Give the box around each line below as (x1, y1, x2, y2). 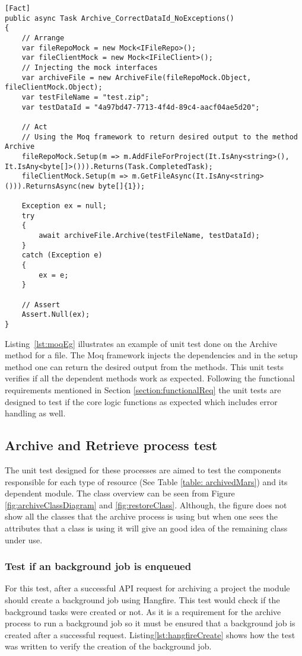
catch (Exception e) (21, 251, 103, 260)
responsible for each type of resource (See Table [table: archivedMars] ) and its (5, 475, 288, 488)
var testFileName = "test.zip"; (21, 93, 150, 101)
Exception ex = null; (21, 202, 107, 211)
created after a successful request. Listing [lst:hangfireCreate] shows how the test (5, 628, 295, 641)
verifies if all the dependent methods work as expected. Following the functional (5, 372, 295, 384)
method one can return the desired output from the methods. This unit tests (5, 360, 284, 372)
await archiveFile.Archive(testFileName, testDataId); (39, 231, 260, 240)
